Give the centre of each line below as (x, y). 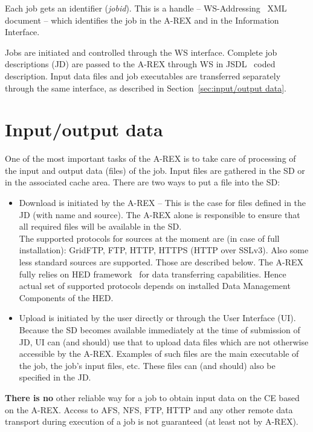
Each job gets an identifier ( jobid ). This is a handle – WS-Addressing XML (146, 8)
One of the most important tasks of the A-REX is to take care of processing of (150, 158)
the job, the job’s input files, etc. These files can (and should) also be (147, 365)
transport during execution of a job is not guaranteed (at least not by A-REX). (152, 421)
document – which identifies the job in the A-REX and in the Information (142, 20)
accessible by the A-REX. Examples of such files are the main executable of (159, 354)
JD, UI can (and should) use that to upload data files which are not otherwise (164, 341)
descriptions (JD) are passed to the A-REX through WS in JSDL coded (140, 64)
